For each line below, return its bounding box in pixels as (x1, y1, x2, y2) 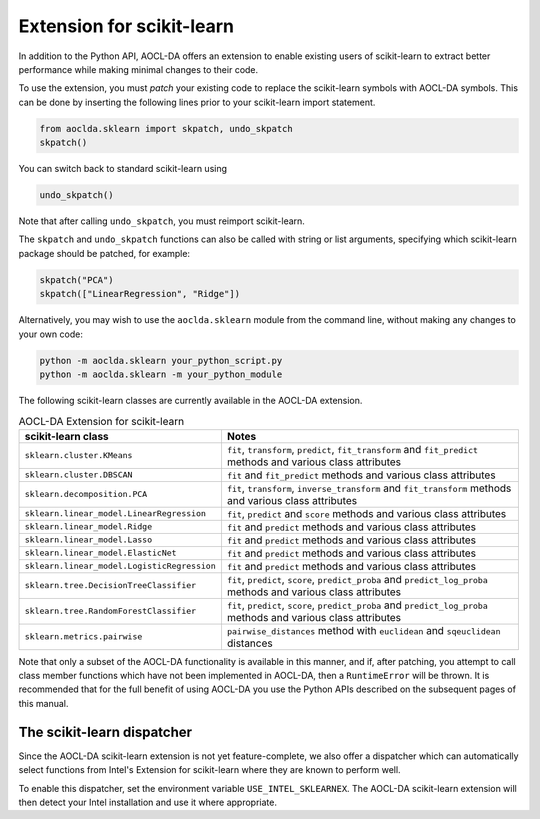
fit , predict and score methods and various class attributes (226, 506, 507, 520)
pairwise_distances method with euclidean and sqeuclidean (226, 623, 501, 637)
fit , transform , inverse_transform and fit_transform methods (226, 481, 512, 495)
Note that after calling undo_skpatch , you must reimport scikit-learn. (18, 215, 305, 227)
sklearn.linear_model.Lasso (24, 535, 153, 545)
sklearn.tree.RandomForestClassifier (24, 606, 197, 617)
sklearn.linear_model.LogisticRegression (24, 561, 216, 572)
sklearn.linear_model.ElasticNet (24, 548, 177, 559)
